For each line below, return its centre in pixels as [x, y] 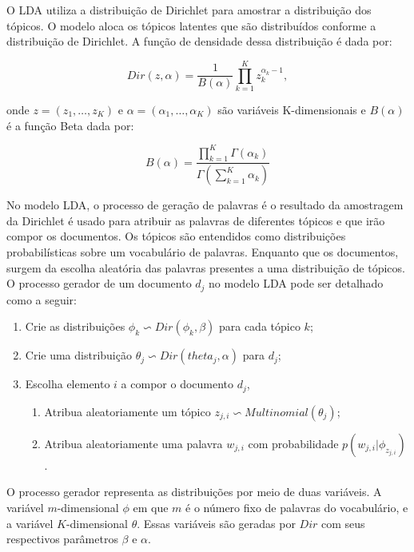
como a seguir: [42, 299]
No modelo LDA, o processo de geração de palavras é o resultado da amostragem [205, 205]
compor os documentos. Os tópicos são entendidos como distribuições [176, 236]
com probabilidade [293, 443]
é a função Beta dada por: [70, 125]
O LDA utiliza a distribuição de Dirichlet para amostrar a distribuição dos [189, 10]
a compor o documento [177, 384]
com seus [343, 523]
